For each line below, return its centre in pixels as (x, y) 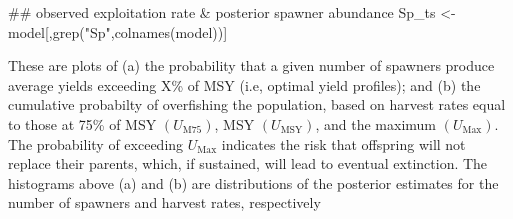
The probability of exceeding (96, 143)
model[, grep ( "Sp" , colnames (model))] (118, 31)
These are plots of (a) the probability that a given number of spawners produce (251, 65)
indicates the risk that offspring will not (343, 143)
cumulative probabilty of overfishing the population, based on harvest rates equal (257, 104)
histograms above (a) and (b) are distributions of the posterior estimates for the (253, 182)
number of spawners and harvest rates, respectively (164, 202)
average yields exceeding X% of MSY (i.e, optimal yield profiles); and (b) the (244, 84)
